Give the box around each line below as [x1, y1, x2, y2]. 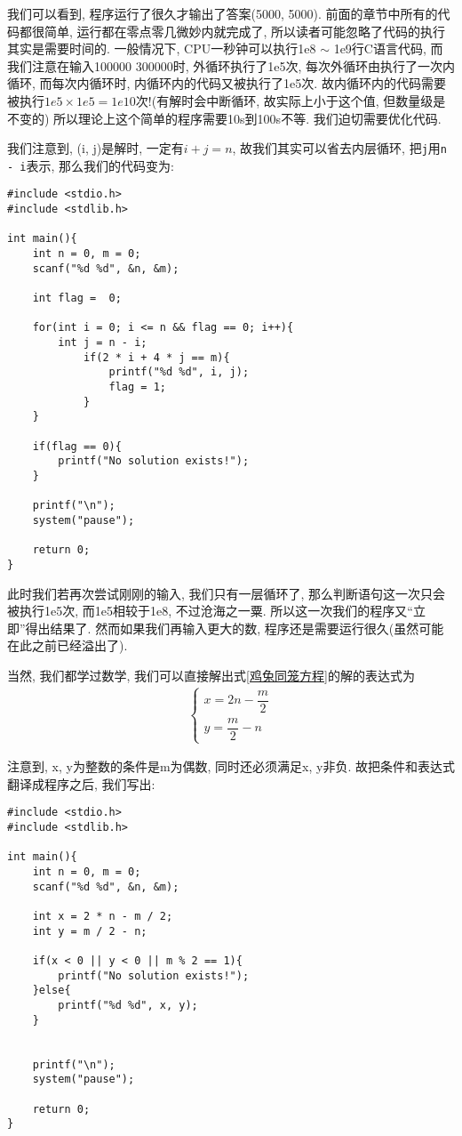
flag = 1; [108, 381, 166, 393]
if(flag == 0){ [32, 439, 122, 453]
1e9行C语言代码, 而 [333, 39, 443, 58]
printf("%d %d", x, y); [58, 998, 198, 1011]
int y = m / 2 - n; [32, 924, 147, 938]
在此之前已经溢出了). [7, 636, 128, 655]
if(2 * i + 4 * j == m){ [83, 350, 230, 364]
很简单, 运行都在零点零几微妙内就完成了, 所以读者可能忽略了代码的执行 [31, 21, 446, 40]
